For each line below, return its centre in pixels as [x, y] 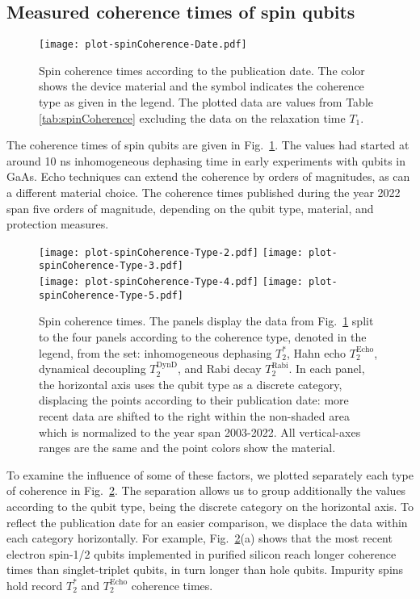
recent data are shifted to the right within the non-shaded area [194, 415]
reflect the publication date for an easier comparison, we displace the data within [207, 522]
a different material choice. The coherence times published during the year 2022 [204, 193]
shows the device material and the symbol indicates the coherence [202, 86]
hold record [35, 585]
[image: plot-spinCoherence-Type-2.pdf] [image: [171, 252]
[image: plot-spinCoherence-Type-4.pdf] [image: [171, 282]
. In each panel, [327, 369]
